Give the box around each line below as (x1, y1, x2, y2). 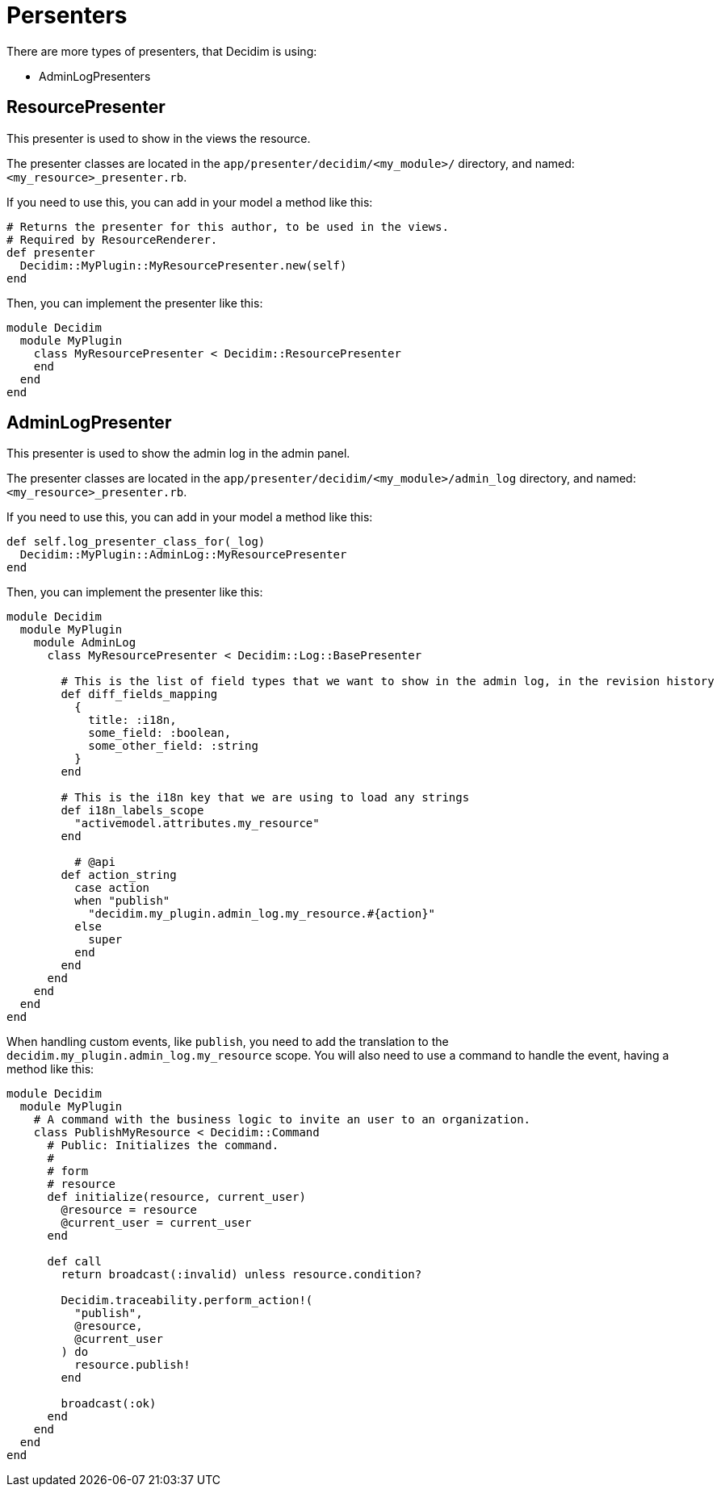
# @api (74, 855, 115, 869)
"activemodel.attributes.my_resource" (74, 817, 320, 830)
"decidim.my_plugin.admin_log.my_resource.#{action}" (88, 907, 436, 921)
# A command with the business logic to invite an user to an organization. (33, 1113, 531, 1127)
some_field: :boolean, (88, 726, 232, 740)
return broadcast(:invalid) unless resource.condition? (61, 1268, 422, 1282)
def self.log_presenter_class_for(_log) (6, 535, 266, 549)
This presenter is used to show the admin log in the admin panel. (6, 446, 350, 461)
